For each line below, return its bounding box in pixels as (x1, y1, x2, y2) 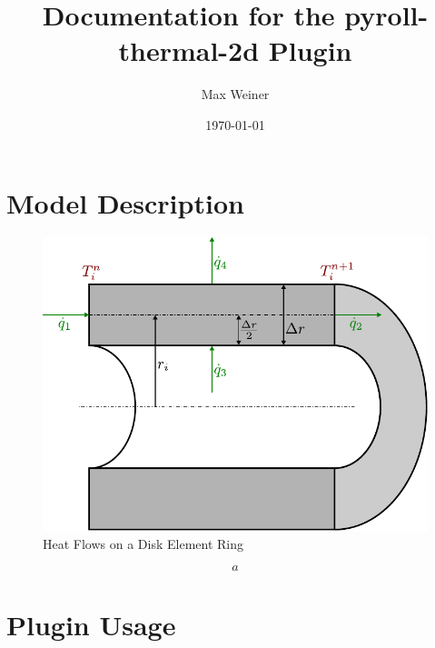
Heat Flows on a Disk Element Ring (43, 533, 244, 553)
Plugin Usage (6, 605, 176, 643)
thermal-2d (118, 32, 260, 69)
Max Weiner (201, 85, 270, 104)
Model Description (6, 184, 244, 221)
